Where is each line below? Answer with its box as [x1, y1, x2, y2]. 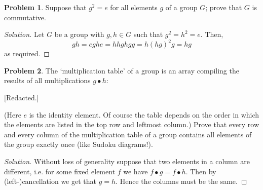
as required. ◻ [4, 48, 50, 59]
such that [133, 29, 163, 40]
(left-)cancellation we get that [4, 176, 96, 186]
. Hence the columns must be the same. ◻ [116, 176, 247, 186]
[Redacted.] [4, 92, 39, 103]
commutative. [4, 12, 46, 22]
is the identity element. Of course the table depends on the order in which [29, 109, 259, 120]
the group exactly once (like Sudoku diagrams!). [4, 139, 153, 149]
